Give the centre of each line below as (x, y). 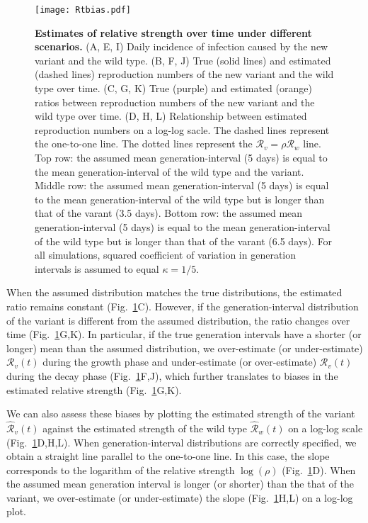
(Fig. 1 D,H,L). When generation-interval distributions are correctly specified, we (182, 442)
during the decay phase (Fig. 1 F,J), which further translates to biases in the (172, 375)
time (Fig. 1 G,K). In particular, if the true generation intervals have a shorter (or (184, 334)
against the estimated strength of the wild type (145, 428)
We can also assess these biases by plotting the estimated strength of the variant (181, 414)
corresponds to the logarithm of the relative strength (121, 469)
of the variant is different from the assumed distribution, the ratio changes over (178, 320)
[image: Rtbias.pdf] (83, 10)
